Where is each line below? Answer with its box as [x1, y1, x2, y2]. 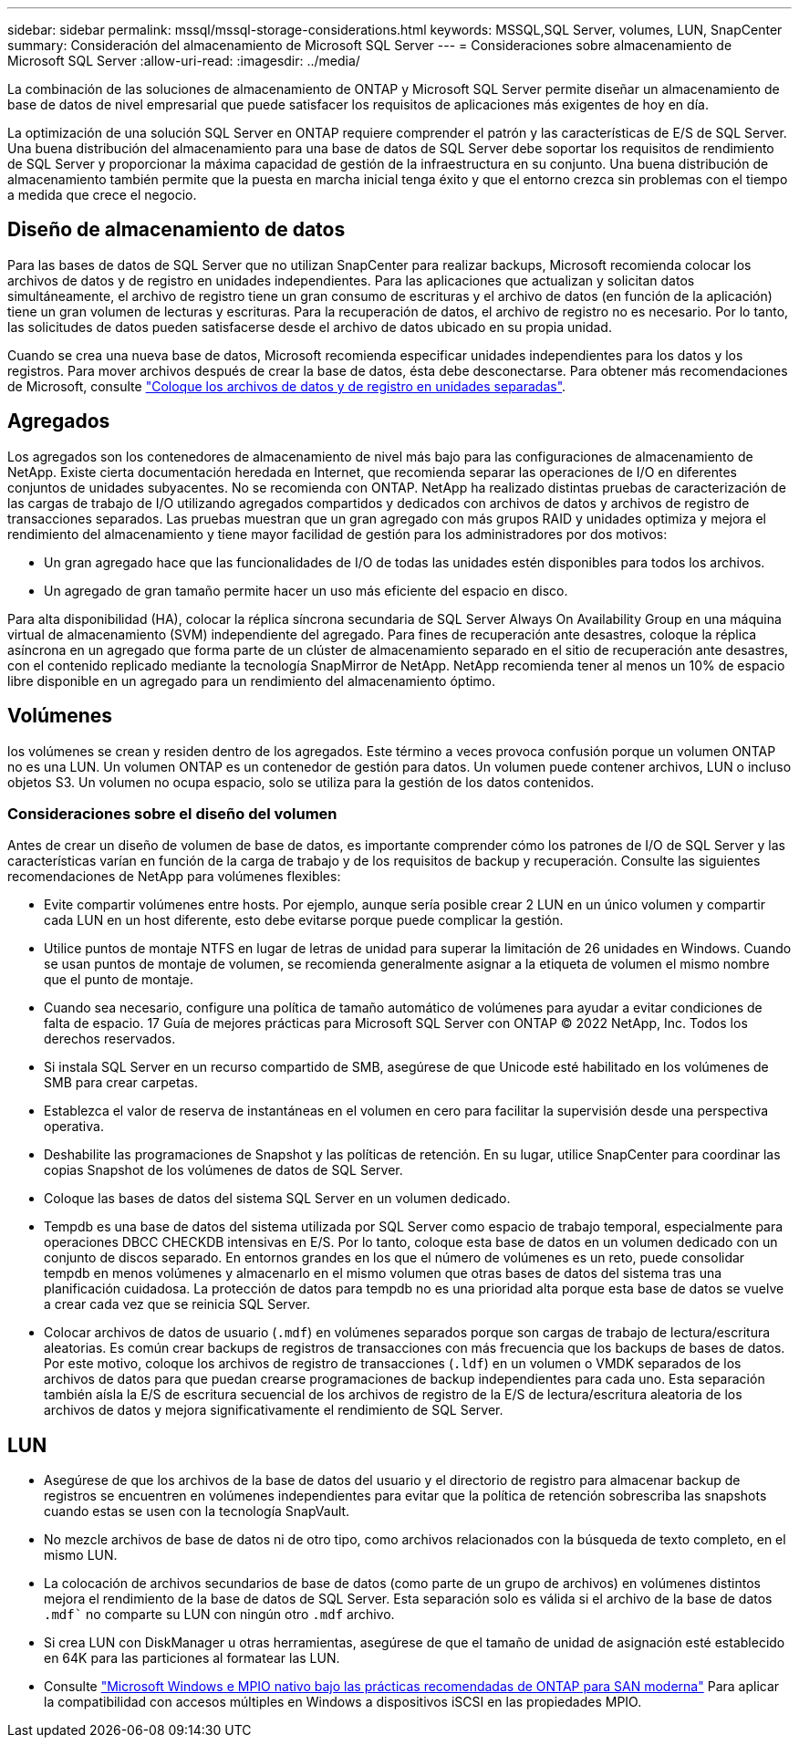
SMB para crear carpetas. [44, 1075, 198, 1091]
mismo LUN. [44, 1547, 118, 1563]
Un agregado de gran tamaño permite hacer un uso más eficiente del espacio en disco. [44, 582, 568, 598]
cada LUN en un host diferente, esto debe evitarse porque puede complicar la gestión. [44, 912, 564, 929]
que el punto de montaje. [44, 971, 194, 988]
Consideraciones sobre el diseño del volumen [7, 804, 337, 823]
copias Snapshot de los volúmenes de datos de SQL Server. [44, 1162, 403, 1179]
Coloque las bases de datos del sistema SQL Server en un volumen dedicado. [44, 1190, 511, 1207]
